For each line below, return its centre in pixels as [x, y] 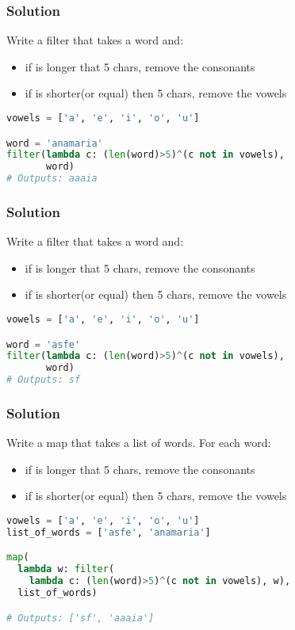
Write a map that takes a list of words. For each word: [139, 443]
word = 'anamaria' [55, 143]
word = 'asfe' [44, 344]
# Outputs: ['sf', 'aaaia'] [80, 618]
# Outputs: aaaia [52, 179]
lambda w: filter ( [66, 569]
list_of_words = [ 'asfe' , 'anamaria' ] [109, 532]
